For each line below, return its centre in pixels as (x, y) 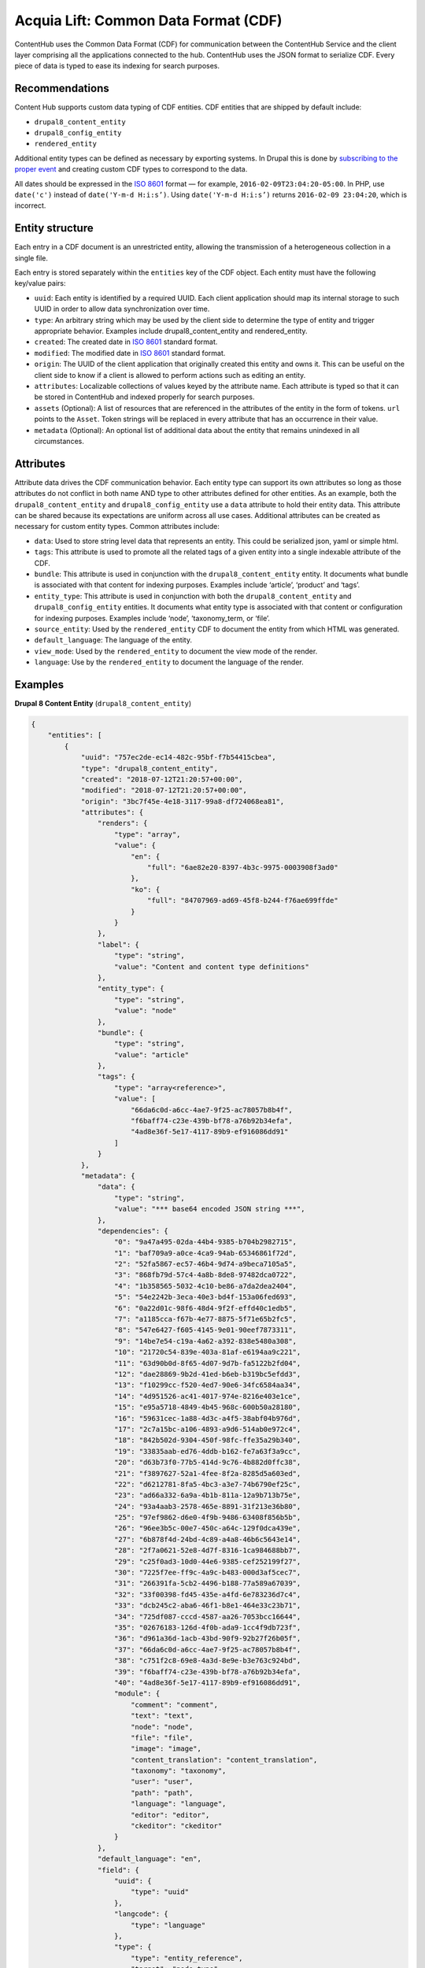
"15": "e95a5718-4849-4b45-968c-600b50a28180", (208, 1408)
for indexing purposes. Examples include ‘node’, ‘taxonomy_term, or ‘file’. (152, 618)
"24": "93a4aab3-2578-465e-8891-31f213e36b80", (208, 1506)
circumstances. (59, 441)
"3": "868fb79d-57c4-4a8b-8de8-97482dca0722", (206, 1275)
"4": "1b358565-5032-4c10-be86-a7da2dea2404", (206, 1286)
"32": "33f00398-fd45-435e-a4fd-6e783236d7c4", (208, 1594)
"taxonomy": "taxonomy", (178, 1771)
